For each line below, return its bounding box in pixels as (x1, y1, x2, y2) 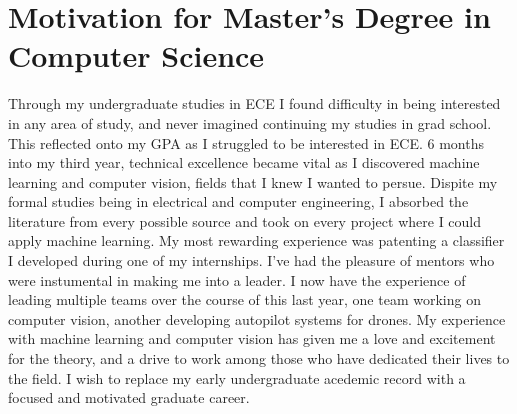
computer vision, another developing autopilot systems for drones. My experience (8, 308, 506, 329)
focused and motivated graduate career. (8, 387, 250, 408)
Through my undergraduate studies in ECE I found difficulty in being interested (8, 93, 501, 114)
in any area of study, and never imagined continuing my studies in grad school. (8, 112, 492, 133)
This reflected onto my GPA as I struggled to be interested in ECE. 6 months (8, 132, 484, 153)
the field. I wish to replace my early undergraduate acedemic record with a (8, 367, 466, 388)
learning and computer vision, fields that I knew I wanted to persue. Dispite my (8, 171, 498, 192)
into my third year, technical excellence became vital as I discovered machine (8, 152, 480, 173)
